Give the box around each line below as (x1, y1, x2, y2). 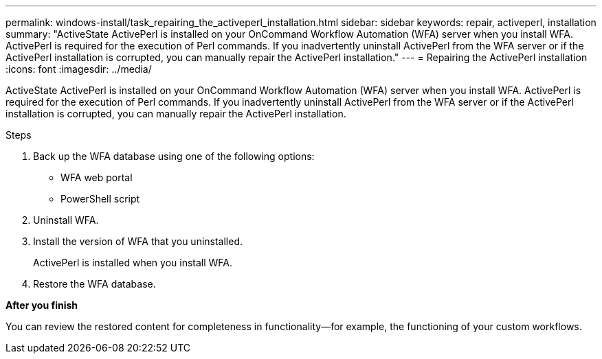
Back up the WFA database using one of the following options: (33, 150, 315, 162)
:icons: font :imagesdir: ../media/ (5, 63, 152, 75)
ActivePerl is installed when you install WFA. (33, 257, 233, 268)
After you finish (5, 299, 78, 311)
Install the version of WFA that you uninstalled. (33, 235, 243, 247)
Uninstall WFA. (33, 214, 99, 226)
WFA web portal (60, 172, 133, 183)
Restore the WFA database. (33, 278, 156, 290)
